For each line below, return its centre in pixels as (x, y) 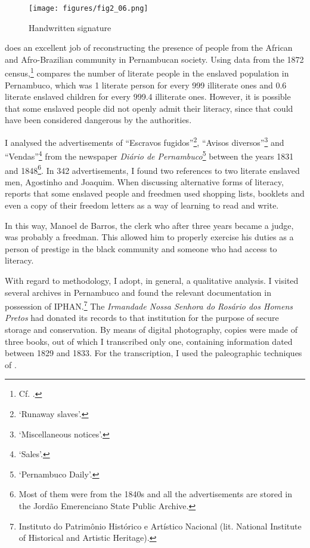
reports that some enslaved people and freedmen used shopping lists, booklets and (155, 193)
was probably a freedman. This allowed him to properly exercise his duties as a (149, 237)
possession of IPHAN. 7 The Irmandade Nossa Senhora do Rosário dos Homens (149, 305)
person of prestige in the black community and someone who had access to (141, 248)
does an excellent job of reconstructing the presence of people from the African (149, 48)
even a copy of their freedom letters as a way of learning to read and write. (142, 205)
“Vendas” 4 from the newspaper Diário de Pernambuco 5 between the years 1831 (149, 155)
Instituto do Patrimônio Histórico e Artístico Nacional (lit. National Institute (160, 526)
